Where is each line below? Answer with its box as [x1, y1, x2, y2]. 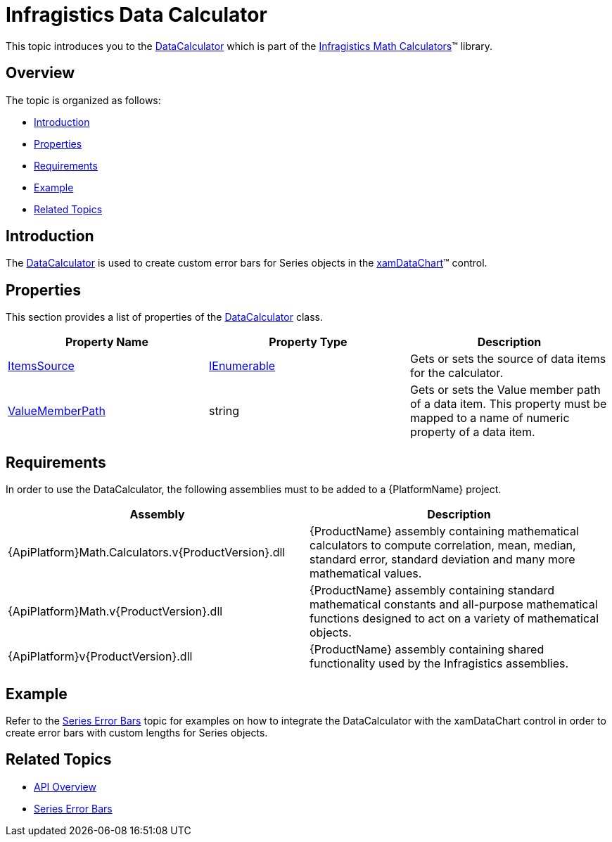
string [208, 404, 239, 419]
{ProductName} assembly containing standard [310, 583, 554, 598]
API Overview [34, 780, 96, 793]
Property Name [65, 335, 148, 350]
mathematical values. [310, 566, 422, 581]
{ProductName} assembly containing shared [310, 642, 544, 657]
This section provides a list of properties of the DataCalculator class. [6, 311, 323, 324]
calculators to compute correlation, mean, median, [310, 538, 576, 553]
